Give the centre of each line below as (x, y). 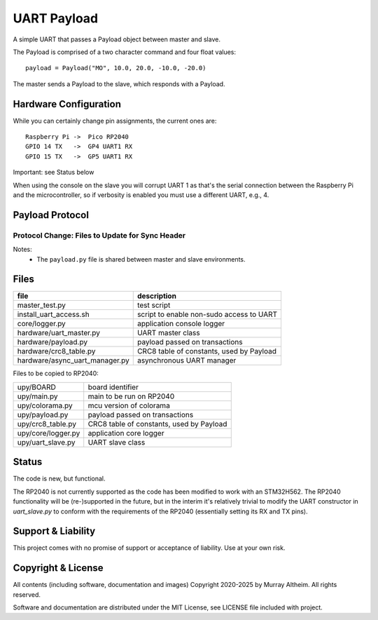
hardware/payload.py (52, 342)
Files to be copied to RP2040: (56, 373)
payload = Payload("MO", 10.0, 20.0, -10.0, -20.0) (116, 68)
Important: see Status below (54, 173)
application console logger (181, 324)
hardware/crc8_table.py (56, 351)
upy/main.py (37, 396)
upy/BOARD (36, 387)
